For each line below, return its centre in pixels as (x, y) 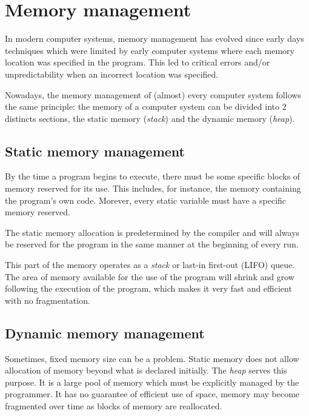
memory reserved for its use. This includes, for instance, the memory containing (153, 188)
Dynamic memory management (105, 333)
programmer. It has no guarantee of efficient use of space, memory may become (152, 394)
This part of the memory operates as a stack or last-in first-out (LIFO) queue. (150, 265)
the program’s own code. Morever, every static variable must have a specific (146, 200)
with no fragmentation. (48, 300)
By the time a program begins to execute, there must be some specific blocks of (153, 176)
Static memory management (95, 151)
